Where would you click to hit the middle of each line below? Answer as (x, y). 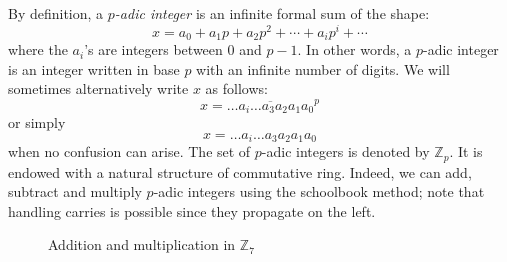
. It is (466, 151)
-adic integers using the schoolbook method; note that (319, 191)
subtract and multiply (75, 191)
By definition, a (56, 13)
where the (38, 49)
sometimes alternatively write (98, 88)
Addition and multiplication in (142, 244)
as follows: (236, 88)
